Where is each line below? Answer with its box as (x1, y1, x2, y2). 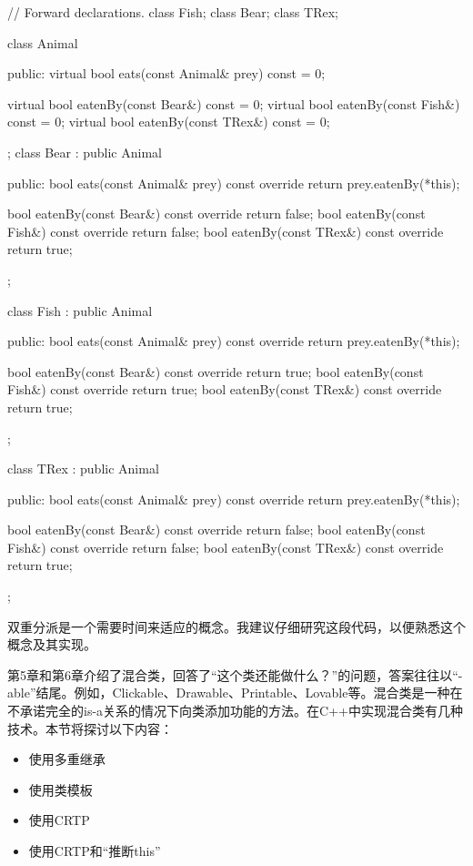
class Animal (7, 33, 78, 52)
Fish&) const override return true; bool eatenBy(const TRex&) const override (7, 380, 442, 399)
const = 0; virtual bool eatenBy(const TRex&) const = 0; (7, 112, 330, 131)
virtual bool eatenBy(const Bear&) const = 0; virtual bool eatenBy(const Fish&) (7, 94, 460, 113)
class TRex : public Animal (7, 459, 159, 478)
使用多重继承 (28, 749, 106, 769)
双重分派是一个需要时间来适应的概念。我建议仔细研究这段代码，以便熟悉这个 (7, 616, 466, 636)
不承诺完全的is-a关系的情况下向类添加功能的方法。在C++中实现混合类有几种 (7, 701, 463, 720)
